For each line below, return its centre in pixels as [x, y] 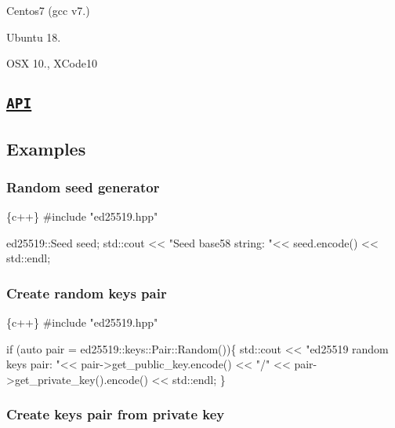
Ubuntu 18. [34, 37]
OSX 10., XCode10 [52, 63]
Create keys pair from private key [116, 414]
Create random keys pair [87, 293]
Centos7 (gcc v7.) [48, 10]
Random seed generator [83, 187]
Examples [46, 148]
